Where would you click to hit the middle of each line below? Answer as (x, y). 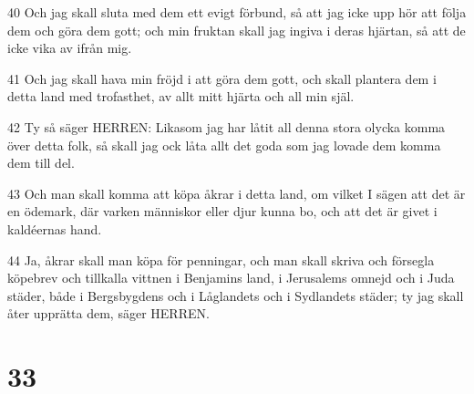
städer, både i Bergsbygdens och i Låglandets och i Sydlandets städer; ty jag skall (236, 295)
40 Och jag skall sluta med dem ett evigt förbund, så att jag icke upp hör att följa (237, 12)
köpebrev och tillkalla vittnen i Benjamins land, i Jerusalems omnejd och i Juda (231, 278)
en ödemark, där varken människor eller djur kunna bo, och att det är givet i (222, 211)
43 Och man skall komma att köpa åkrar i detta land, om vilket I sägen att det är (237, 193)
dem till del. (41, 163)
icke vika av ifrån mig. (70, 48)
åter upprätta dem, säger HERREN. (108, 313)
